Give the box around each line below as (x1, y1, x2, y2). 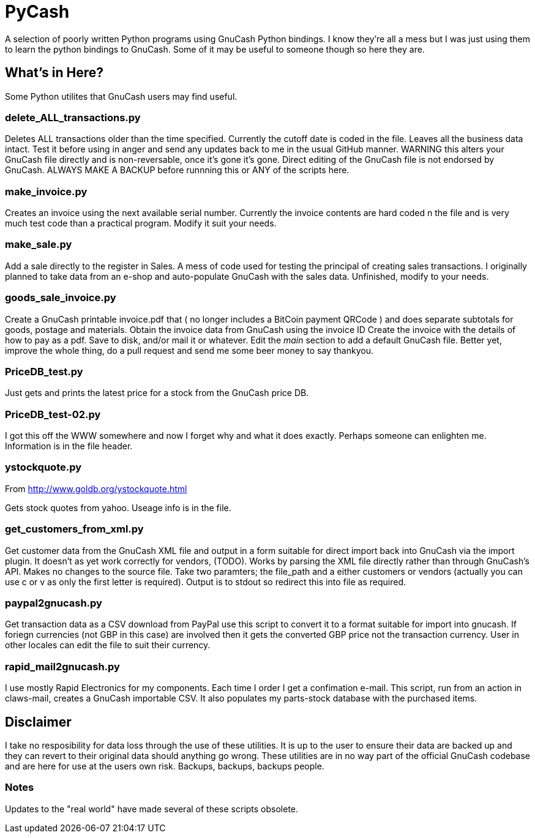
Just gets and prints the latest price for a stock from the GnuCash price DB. (5, 387, 309, 398)
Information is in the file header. (5, 441, 133, 452)
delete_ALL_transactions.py (5, 111, 141, 124)
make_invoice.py (5, 185, 88, 198)
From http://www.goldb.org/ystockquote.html (5, 483, 187, 494)
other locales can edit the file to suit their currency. (5, 640, 211, 651)
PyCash (5, 1, 70, 22)
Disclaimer (5, 714, 72, 730)
